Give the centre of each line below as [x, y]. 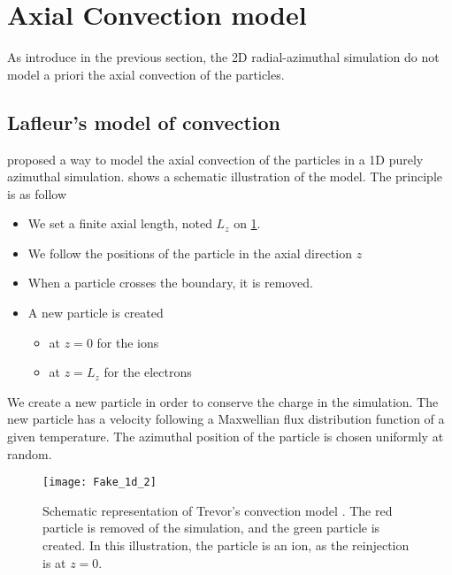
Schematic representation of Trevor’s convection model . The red [218, 510]
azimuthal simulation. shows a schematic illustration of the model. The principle [225, 176]
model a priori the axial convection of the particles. [146, 74]
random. [30, 453]
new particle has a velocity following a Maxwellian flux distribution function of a [226, 419]
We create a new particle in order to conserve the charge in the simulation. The [223, 401]
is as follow [37, 193]
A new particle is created [96, 313]
